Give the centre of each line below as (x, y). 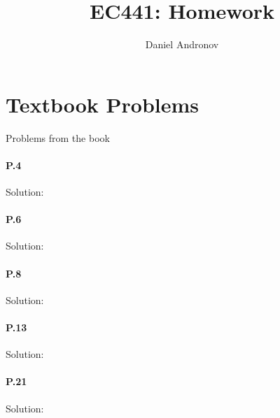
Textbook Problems (103, 104)
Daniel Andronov (182, 44)
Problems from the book (58, 137)
